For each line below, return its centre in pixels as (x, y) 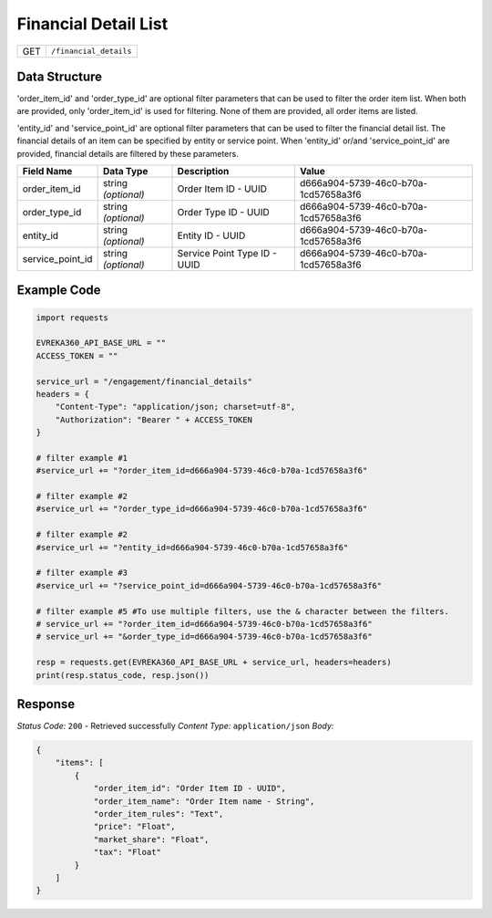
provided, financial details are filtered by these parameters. (128, 153)
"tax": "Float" (127, 852)
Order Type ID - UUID (224, 213)
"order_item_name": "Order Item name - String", (204, 801)
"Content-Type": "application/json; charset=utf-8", (175, 407)
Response (46, 704)
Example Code (59, 291)
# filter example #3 (82, 573)
